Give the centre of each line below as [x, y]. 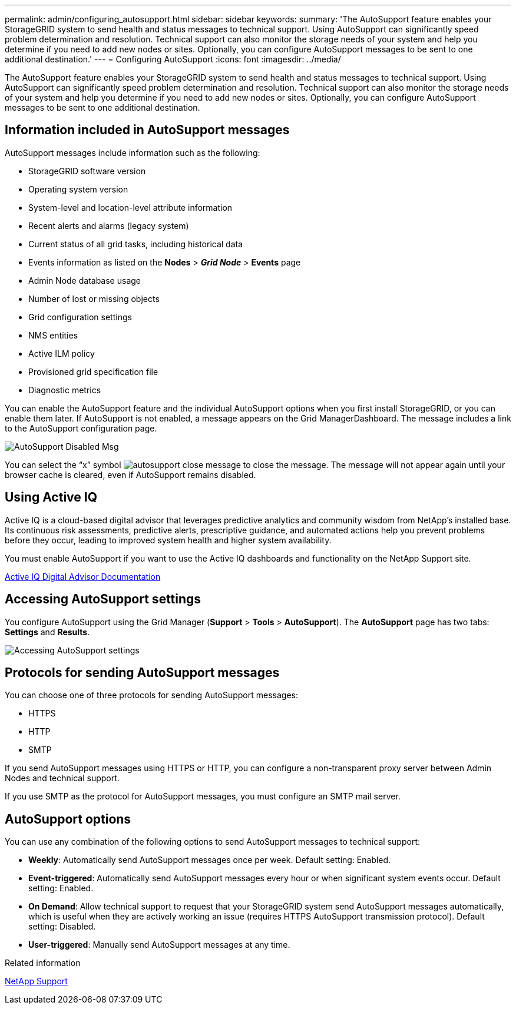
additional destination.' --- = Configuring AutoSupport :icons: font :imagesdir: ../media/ [173, 59]
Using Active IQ [51, 497]
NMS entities [53, 335]
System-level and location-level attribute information [130, 207]
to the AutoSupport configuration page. [81, 428]
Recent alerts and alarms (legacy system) [109, 225]
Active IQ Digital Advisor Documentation [83, 576]
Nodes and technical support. [62, 778]
